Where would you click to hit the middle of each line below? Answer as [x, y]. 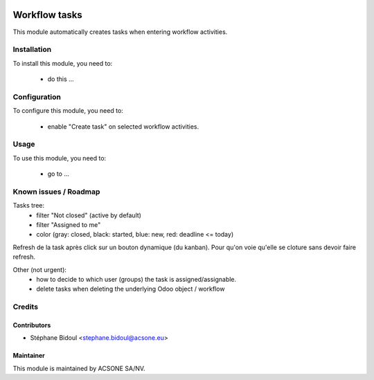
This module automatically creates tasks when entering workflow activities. [120, 32]
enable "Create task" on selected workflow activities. [123, 126]
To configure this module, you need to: [68, 111]
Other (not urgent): [40, 269]
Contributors [32, 325]
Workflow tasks [47, 15]
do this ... [61, 79]
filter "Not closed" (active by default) [89, 215]
